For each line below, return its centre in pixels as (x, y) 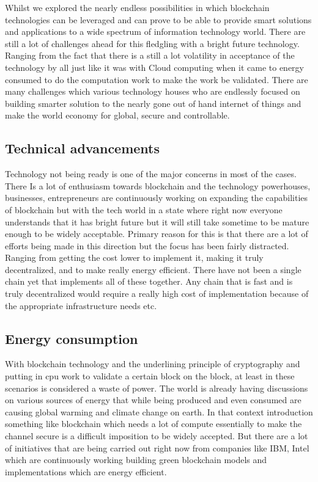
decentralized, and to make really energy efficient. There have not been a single (153, 269)
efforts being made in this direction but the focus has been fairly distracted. (147, 245)
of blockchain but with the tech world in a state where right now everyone (144, 209)
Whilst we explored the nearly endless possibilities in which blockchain (137, 7)
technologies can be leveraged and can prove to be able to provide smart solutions (158, 19)
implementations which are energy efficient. (86, 471)
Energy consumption (72, 338)
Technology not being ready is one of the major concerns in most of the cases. (151, 174)
